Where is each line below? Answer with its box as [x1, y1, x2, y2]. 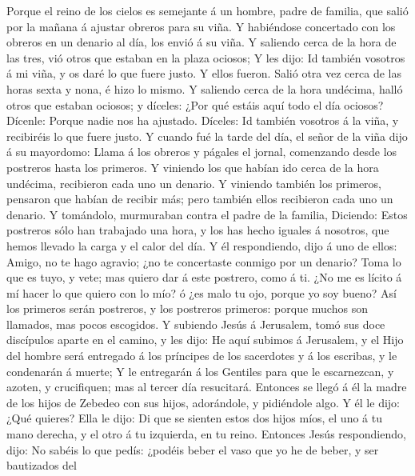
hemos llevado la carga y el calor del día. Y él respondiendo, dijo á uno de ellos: [6, 237, 397, 254]
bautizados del [6, 457, 77, 474]
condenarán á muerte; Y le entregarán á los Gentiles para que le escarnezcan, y [6, 362, 394, 379]
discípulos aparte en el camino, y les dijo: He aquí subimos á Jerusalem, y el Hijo [6, 331, 404, 348]
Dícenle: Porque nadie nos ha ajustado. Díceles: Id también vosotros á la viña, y [6, 112, 399, 129]
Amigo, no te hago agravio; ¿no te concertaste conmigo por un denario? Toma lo [6, 253, 401, 270]
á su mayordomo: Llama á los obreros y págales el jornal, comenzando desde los [6, 143, 397, 160]
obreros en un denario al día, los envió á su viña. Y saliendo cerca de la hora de [6, 34, 397, 50]
